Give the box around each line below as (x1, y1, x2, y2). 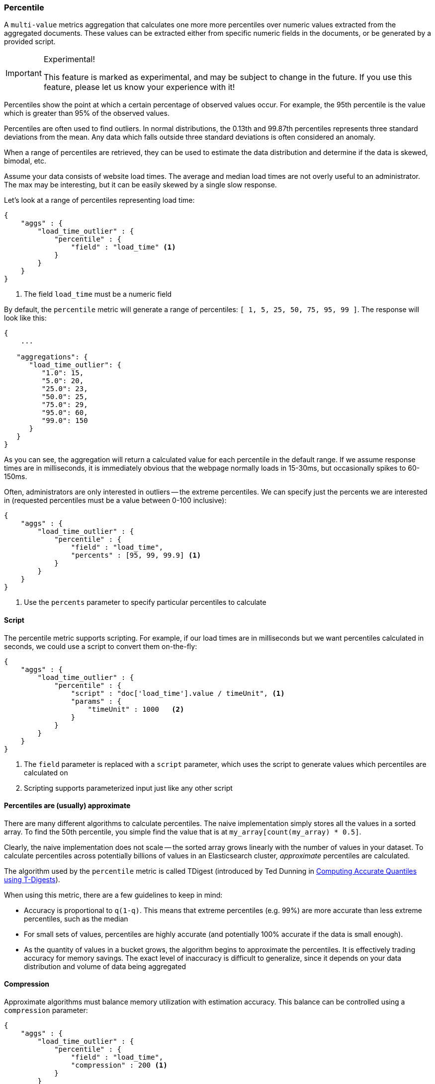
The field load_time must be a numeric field (24, 290, 172, 299)
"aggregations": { (16, 353, 88, 361)
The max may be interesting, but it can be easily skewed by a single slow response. (4, 180, 277, 189)
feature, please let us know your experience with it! (43, 82, 235, 92)
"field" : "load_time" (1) (71, 243, 176, 251)
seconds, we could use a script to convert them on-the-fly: (4, 642, 197, 651)
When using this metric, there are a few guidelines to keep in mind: (4, 890, 223, 899)
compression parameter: (4, 1006, 88, 1015)
